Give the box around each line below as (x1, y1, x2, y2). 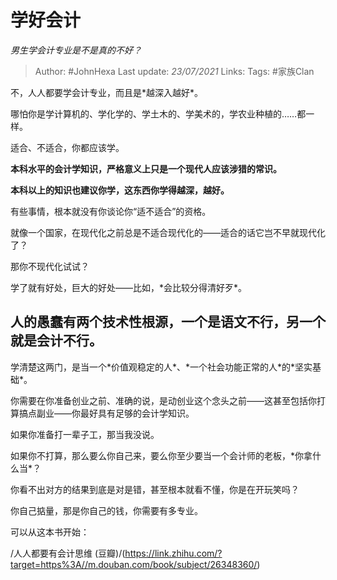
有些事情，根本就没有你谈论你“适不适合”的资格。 (10, 205, 212, 217)
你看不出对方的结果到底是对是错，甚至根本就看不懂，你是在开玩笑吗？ (10, 483, 300, 495)
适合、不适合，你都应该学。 (10, 141, 125, 153)
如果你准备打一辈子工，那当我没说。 (10, 428, 160, 440)
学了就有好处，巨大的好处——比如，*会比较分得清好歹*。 (10, 281, 248, 293)
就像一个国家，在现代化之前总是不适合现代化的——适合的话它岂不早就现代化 (10, 226, 326, 238)
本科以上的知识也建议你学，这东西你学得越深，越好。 (10, 184, 230, 196)
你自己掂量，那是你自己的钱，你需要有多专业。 (10, 504, 203, 516)
